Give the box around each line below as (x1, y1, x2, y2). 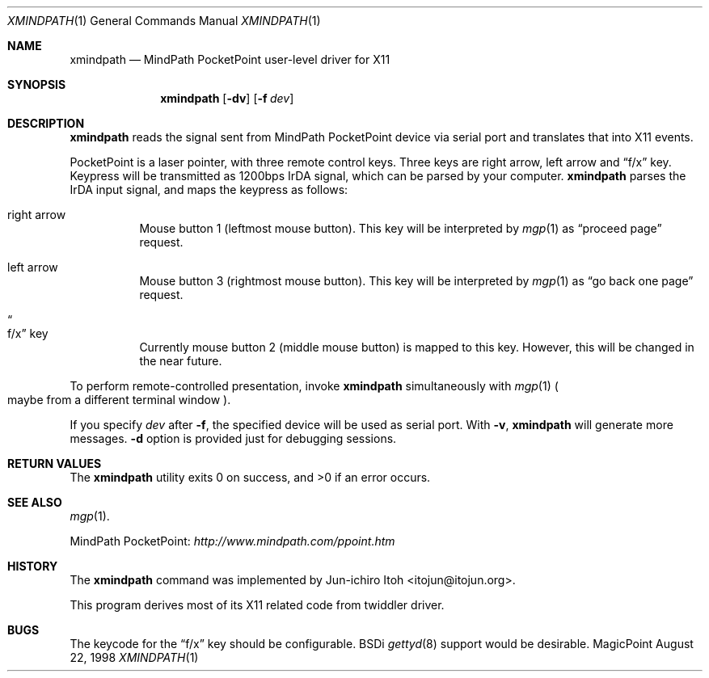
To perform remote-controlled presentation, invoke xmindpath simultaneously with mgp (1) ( (70, 379, 559, 393)
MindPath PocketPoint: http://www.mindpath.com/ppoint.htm (70, 534, 395, 548)
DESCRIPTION (7, 116, 85, 130)
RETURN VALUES (7, 457, 102, 470)
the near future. (139, 354, 222, 368)
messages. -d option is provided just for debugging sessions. (70, 432, 397, 445)
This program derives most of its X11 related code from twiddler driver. (70, 598, 445, 612)
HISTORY (7, 559, 58, 573)
